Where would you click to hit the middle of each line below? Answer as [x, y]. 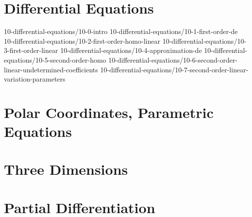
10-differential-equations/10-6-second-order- [173, 59]
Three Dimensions [66, 169]
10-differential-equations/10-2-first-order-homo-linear [82, 41]
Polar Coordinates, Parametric [109, 112]
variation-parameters [35, 79]
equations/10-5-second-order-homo [55, 59]
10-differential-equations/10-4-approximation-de [131, 50]
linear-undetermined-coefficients [51, 69]
